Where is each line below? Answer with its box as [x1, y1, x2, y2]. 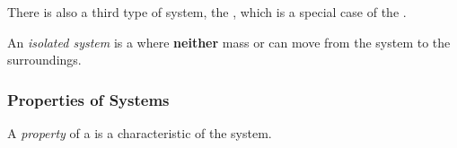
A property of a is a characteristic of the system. [7, 124, 272, 142]
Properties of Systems [7, 88, 170, 110]
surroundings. [7, 50, 82, 69]
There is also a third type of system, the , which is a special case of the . [7, 3, 407, 21]
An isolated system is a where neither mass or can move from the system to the [7, 32, 451, 51]
